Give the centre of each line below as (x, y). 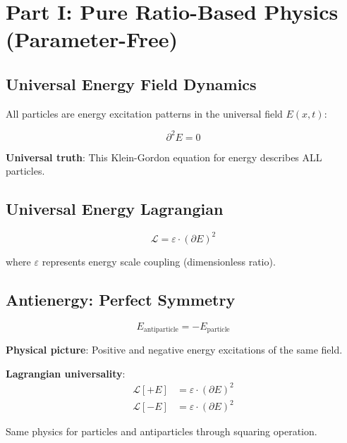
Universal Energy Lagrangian (115, 209)
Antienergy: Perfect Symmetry (121, 299)
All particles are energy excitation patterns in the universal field (144, 113)
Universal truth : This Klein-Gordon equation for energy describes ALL (164, 157)
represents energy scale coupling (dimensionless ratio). (159, 261)
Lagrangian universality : (66, 373)
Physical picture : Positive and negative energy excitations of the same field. (174, 349)
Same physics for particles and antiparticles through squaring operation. (162, 431)
